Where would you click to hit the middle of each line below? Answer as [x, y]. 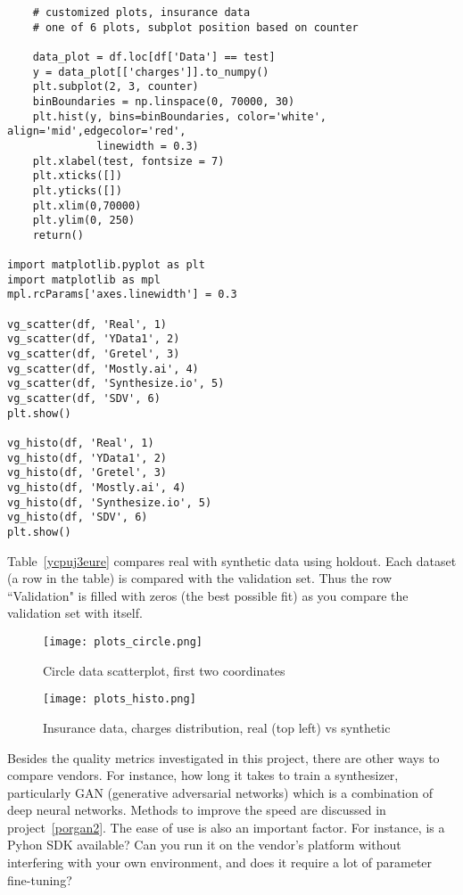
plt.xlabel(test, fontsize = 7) [128, 161]
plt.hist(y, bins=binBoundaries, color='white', [179, 116]
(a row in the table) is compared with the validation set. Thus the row [200, 578]
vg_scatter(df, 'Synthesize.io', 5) [116, 384]
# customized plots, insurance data [141, 12]
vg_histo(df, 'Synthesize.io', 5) [110, 502]
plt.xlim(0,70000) [87, 205]
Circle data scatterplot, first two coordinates [164, 670]
